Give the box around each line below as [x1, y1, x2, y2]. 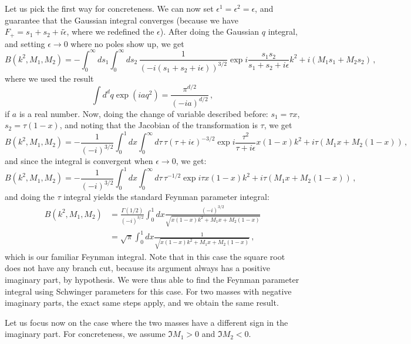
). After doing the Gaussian [160, 25, 260, 38]
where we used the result [5, 72, 94, 84]
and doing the [5, 191, 55, 203]
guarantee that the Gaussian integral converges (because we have [5, 14, 238, 26]
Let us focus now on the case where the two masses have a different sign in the [5, 316, 288, 328]
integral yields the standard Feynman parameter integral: [63, 191, 269, 203]
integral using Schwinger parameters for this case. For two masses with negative [5, 285, 292, 297]
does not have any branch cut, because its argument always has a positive [5, 262, 271, 274]
